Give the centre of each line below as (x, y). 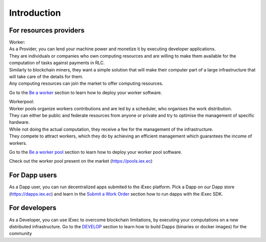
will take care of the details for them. (46, 77)
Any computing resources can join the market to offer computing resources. (86, 83)
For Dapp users (33, 175)
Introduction (35, 13)
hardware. (19, 122)
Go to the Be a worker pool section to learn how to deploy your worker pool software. (96, 152)
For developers (33, 208)
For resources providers (47, 30)
